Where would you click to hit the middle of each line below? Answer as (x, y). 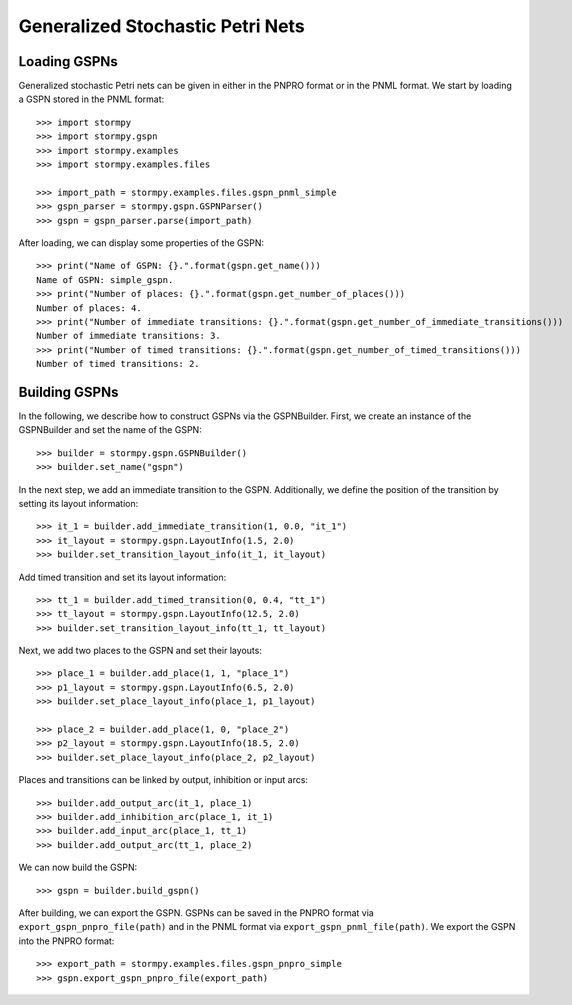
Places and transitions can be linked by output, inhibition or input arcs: (163, 780)
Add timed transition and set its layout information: (122, 577)
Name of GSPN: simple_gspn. (105, 279)
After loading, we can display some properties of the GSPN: (141, 242)
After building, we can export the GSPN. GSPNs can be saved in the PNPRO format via (196, 912)
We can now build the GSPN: (78, 867)
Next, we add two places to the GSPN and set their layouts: (140, 651)
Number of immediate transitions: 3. (129, 336)
